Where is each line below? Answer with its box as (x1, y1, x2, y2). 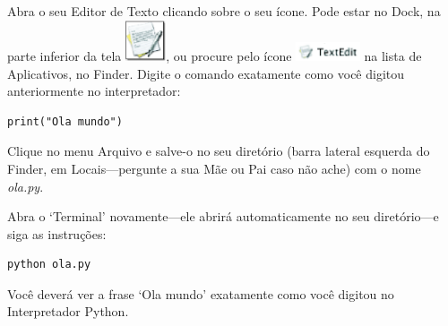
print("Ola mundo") (7, 115, 123, 128)
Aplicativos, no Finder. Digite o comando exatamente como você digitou (7, 64, 405, 82)
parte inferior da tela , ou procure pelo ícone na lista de (7, 46, 422, 64)
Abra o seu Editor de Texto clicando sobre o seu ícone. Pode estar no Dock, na (7, 2, 441, 20)
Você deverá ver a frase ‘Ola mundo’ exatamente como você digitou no (7, 284, 394, 303)
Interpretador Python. (7, 302, 129, 321)
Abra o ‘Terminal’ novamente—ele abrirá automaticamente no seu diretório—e (7, 207, 439, 226)
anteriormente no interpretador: (7, 81, 181, 100)
